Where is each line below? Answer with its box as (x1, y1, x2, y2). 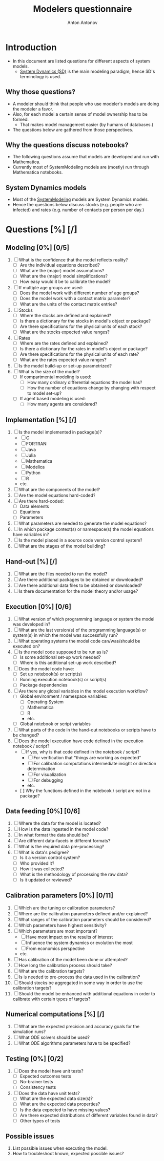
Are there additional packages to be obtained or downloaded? (19, 577, 143, 582)
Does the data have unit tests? (19, 1091, 80, 1096)
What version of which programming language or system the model (19, 616, 155, 622)
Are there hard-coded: (19, 498, 64, 504)
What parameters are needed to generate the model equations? (19, 520, 147, 526)
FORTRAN (26, 441, 47, 447)
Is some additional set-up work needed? (20, 654, 101, 660)
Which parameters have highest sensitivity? (19, 922, 107, 928)
